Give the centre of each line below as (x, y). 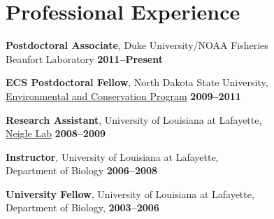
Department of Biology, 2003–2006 (82, 207)
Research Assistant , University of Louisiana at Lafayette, (134, 119)
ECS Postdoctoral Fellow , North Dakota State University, (137, 82)
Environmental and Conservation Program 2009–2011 (123, 96)
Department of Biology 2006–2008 (82, 170)
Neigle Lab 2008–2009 (56, 133)
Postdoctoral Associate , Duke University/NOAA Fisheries (137, 45)
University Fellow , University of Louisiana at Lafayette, (130, 193)
